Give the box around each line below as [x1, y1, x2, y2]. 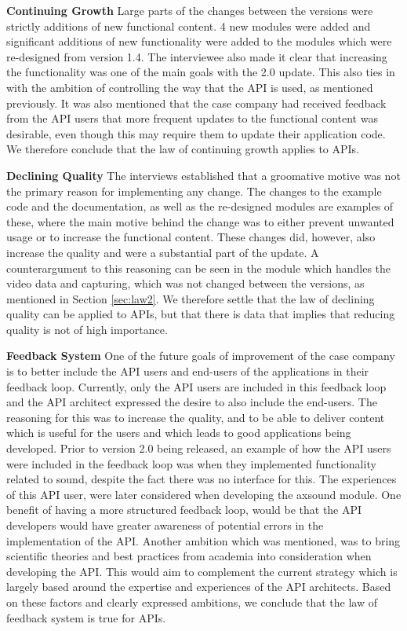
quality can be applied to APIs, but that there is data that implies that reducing [6, 306, 395, 322]
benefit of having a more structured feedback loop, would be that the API [6, 501, 362, 518]
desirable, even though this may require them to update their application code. [6, 125, 386, 141]
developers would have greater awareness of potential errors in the [6, 517, 324, 533]
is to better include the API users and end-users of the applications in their [6, 363, 369, 380]
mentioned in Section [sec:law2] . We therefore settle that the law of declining [6, 290, 375, 306]
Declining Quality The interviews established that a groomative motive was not [6, 167, 401, 183]
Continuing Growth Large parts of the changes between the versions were [6, 2, 373, 18]
